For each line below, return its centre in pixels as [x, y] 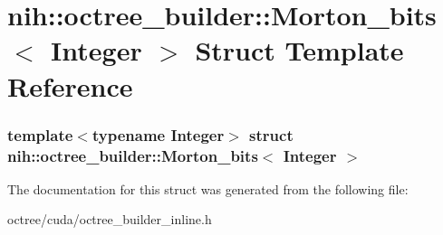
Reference [70, 85]
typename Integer [158, 134]
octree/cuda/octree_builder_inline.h [110, 219]
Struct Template [299, 50]
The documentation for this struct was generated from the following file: [208, 188]
